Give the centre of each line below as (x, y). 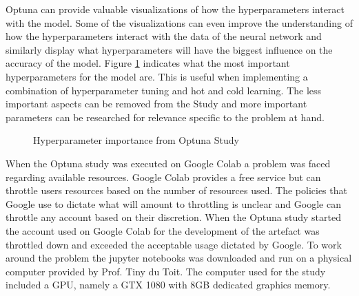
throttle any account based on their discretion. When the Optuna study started (174, 217)
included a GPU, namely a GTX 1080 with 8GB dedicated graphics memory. (168, 285)
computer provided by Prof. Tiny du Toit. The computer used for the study (166, 271)
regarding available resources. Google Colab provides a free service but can (163, 177)
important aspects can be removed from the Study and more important (156, 104)
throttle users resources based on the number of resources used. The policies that (176, 190)
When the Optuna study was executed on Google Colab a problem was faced (168, 163)
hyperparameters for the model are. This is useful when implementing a (157, 76)
